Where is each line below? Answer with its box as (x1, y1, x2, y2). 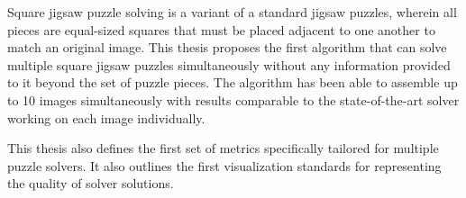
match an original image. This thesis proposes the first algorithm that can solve (7, 38, 447, 57)
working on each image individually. (7, 108, 206, 127)
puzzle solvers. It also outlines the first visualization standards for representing (7, 156, 442, 175)
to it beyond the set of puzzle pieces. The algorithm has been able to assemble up (7, 73, 458, 92)
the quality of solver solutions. (7, 174, 174, 193)
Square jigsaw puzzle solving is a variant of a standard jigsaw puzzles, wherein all (7, 3, 457, 21)
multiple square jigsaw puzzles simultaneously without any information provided (7, 55, 451, 74)
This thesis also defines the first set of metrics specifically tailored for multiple (7, 139, 439, 157)
